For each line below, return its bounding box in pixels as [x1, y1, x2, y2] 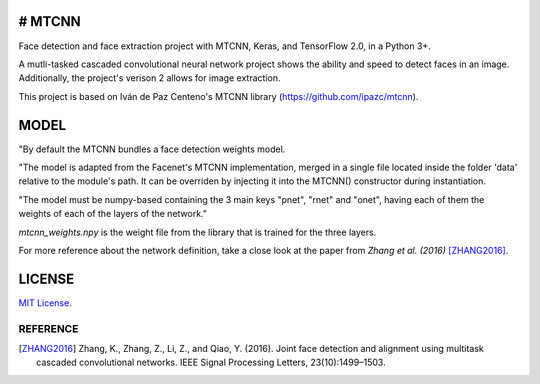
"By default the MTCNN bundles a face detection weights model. [18, 143, 286, 155]
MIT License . [18, 296, 72, 309]
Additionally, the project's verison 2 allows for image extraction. [18, 72, 281, 84]
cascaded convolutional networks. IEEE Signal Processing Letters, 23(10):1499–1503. [36, 356, 386, 369]
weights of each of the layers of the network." [18, 208, 208, 220]
